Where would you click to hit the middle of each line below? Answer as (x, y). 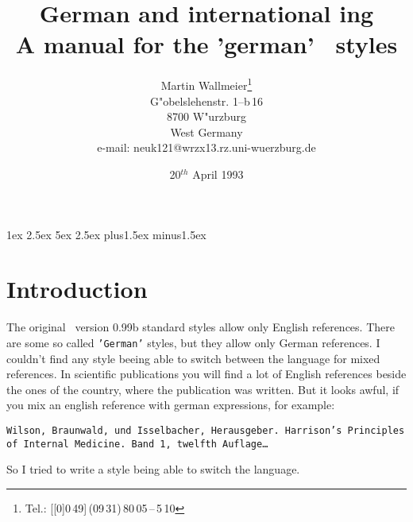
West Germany (206, 131)
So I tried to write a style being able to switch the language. (153, 469)
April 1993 (218, 174)
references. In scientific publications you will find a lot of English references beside (206, 374)
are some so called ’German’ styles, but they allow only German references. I (193, 342)
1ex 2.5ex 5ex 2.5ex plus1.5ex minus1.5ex (106, 234)
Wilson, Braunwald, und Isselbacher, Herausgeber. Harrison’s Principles (206, 430)
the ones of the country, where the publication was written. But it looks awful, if (203, 389)
